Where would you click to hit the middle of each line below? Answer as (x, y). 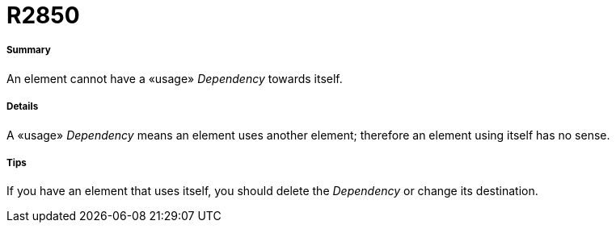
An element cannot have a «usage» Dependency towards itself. (175, 78)
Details (23, 107)
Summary (29, 50)
